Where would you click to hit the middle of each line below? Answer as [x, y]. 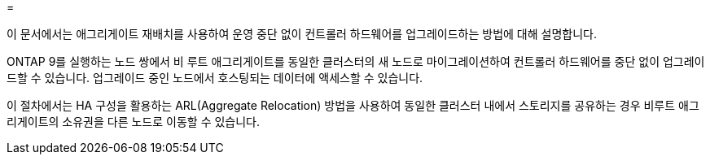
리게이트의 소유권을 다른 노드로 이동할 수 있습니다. [134, 122]
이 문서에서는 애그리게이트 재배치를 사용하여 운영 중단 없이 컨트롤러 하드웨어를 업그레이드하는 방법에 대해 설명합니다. [302, 34]
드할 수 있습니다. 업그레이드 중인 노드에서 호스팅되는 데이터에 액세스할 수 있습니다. [215, 78]
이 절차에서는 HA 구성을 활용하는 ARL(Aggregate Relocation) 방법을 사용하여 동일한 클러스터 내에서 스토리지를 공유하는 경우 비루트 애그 [353, 105]
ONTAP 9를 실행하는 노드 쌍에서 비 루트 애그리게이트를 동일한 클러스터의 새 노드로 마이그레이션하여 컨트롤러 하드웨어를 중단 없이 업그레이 [356, 61]
